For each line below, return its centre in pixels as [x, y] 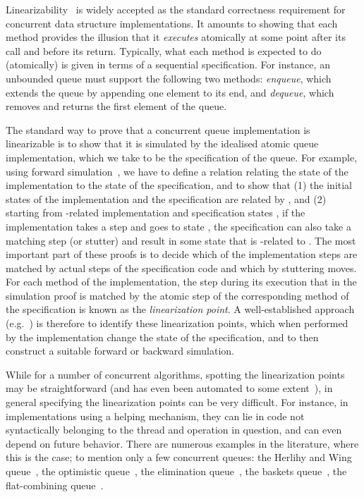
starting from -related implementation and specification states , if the [156, 213]
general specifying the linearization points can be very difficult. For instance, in [177, 402]
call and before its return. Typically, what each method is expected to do [164, 50]
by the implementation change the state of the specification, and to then [162, 337]
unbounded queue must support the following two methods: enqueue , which [169, 78]
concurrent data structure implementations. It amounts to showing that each [172, 23]
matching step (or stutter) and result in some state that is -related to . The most [181, 240]
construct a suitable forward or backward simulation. [120, 351]
